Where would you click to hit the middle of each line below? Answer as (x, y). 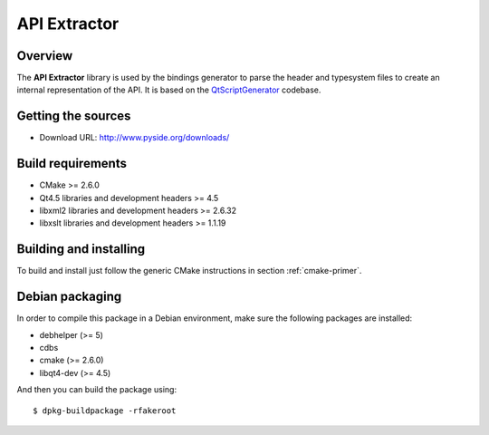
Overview (45, 56)
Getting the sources (74, 116)
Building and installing (81, 249)
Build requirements (72, 164)
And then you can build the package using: (96, 390)
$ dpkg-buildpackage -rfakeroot (105, 411)
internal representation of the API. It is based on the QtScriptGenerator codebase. (169, 90)
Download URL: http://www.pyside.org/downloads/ (134, 138)
